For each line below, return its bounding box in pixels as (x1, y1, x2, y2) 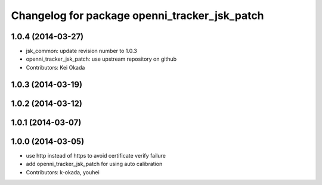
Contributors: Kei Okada (26, 64, 85, 71)
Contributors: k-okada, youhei (26, 168, 100, 175)
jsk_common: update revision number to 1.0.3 (26, 48, 137, 55)
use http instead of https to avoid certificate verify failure (26, 152, 166, 159)
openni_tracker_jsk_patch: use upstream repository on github (26, 55, 177, 62)
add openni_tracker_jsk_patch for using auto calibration (26, 161, 163, 168)
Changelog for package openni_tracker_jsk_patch (11, 9, 265, 22)
